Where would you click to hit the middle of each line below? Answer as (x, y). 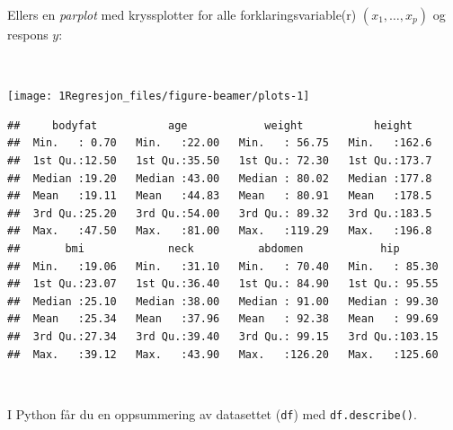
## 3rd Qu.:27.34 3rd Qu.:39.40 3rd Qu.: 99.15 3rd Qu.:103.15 (223, 336)
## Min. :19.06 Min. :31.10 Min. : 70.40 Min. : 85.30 (223, 266)
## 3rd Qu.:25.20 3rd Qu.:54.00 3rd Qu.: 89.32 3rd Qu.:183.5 (220, 213)
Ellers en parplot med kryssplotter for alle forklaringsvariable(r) (182, 14)
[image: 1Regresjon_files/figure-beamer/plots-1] (159, 97)
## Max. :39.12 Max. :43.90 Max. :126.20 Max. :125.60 (223, 354)
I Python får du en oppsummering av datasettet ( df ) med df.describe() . (212, 413)
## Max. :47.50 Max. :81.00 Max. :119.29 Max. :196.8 (220, 231)
